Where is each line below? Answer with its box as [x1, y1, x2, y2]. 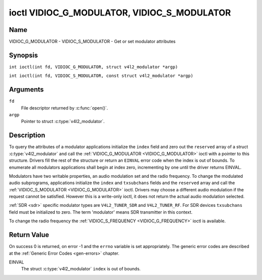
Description [9, 131, 46, 140]
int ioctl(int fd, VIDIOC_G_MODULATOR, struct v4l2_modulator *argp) [9, 64, 178, 70]
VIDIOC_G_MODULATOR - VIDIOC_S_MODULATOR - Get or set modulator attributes [9, 39, 176, 45]
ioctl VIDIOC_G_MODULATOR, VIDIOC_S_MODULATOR [9, 7, 231, 18]
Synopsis [9, 51, 38, 59]
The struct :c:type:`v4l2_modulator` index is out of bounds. [21, 266, 141, 272]
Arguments [9, 85, 44, 94]
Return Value [9, 231, 49, 239]
